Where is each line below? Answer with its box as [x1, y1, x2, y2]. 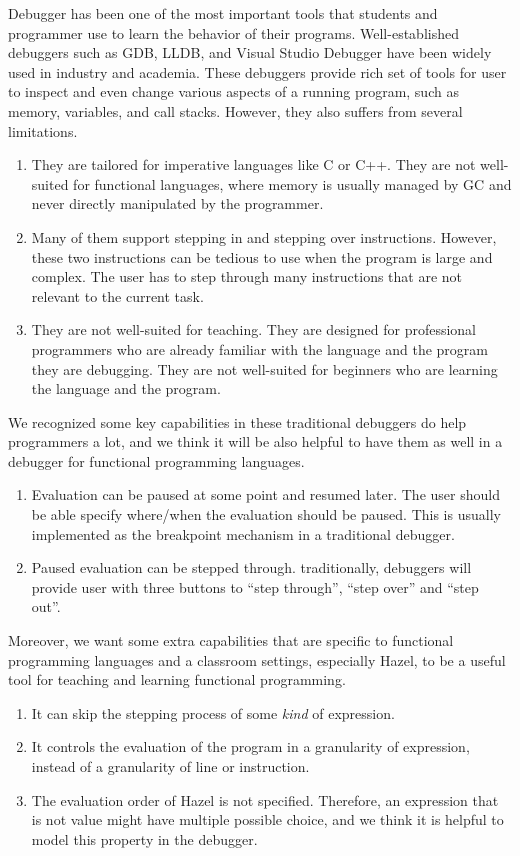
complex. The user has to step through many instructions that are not [31, 266, 463, 287]
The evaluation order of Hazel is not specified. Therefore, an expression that [31, 789, 499, 810]
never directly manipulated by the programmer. [31, 193, 324, 214]
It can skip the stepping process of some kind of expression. [31, 702, 395, 723]
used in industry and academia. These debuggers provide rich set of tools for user [8, 61, 507, 82]
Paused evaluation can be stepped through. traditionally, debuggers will [31, 557, 472, 578]
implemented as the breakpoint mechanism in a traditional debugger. [31, 523, 455, 544]
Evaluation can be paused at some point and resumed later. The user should [31, 484, 500, 505]
